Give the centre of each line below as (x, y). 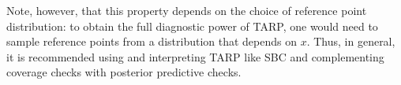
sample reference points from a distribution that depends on (152, 41)
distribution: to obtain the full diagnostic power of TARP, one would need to (192, 26)
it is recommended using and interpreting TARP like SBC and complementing (195, 56)
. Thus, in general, (351, 41)
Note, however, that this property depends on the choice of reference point (187, 10)
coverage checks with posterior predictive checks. (124, 72)
